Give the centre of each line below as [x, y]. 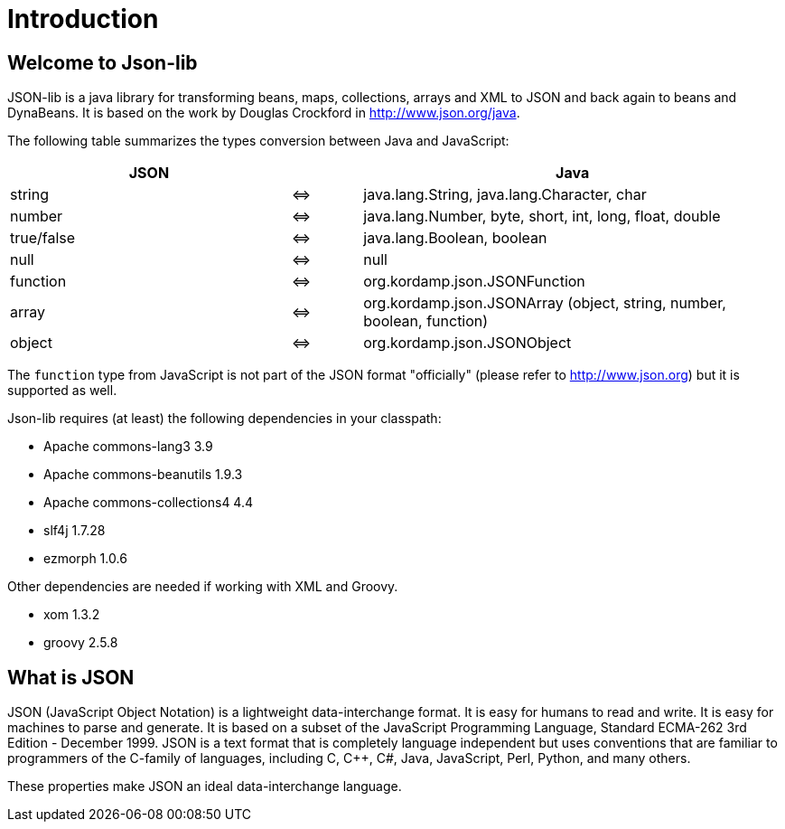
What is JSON [71, 677]
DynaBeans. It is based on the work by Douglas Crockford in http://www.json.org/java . [264, 113]
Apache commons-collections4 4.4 [149, 503]
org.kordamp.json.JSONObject [467, 343]
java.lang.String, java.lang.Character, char [505, 195]
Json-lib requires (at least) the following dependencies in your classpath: [224, 419]
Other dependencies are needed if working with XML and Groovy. [203, 587]
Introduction [83, 19]
